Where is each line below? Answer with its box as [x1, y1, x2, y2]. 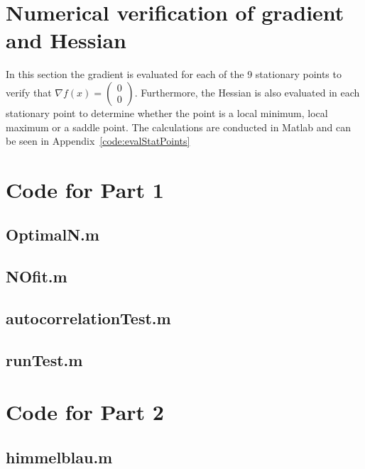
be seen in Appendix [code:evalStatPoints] [6, 133, 190, 148]
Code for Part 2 [6, 397, 164, 426]
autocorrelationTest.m [6, 307, 171, 329]
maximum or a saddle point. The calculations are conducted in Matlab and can [6, 119, 351, 134]
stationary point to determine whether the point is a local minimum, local [6, 105, 328, 120]
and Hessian [6, 26, 127, 55]
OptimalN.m [6, 224, 99, 245]
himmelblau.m [6, 446, 113, 468]
